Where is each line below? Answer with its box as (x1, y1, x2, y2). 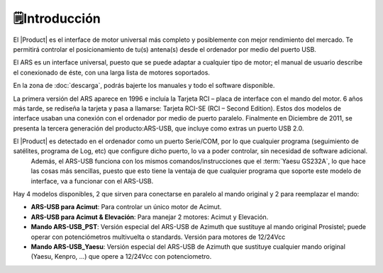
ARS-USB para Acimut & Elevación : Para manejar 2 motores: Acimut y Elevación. (30, 213, 269, 221)
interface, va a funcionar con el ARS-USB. (30, 177, 154, 185)
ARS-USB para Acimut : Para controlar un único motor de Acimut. (30, 203, 222, 211)
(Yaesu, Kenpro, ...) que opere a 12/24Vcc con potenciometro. (30, 252, 212, 261)
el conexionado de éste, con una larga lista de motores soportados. (13, 68, 211, 77)
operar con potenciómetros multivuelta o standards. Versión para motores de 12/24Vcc (30, 233, 286, 241)
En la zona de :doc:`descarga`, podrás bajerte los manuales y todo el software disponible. (13, 82, 275, 90)
